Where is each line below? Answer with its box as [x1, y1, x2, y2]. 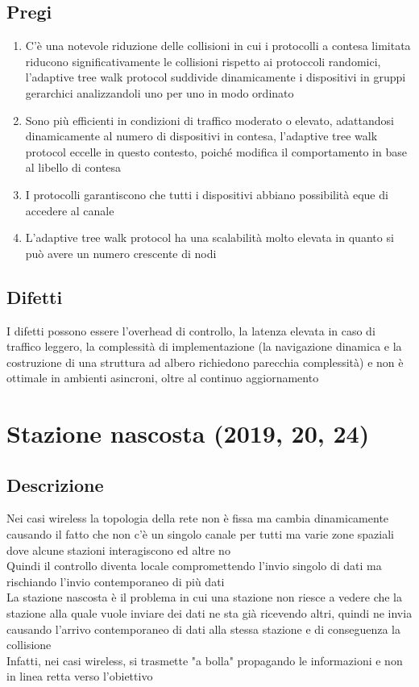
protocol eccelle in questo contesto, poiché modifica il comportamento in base [25, 143, 407, 160]
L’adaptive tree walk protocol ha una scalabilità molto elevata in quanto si [25, 229, 394, 246]
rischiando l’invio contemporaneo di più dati [6, 572, 225, 589]
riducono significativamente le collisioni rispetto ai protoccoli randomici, [25, 52, 381, 69]
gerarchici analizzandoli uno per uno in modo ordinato [25, 84, 294, 101]
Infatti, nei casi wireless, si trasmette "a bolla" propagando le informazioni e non [6, 652, 403, 668]
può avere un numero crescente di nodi [25, 244, 217, 261]
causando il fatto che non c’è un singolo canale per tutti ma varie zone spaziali [6, 526, 394, 543]
